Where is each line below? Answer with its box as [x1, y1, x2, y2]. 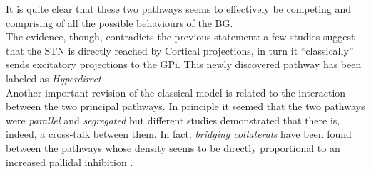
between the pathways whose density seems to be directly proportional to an [6, 140, 340, 155]
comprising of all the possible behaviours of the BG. [6, 15, 233, 30]
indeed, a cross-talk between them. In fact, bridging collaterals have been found [6, 126, 352, 141]
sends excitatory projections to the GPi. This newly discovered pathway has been [6, 57, 362, 72]
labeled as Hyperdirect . [6, 70, 108, 85]
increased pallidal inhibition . [6, 154, 133, 169]
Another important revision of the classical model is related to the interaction [6, 85, 346, 99]
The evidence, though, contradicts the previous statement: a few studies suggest [6, 29, 355, 44]
